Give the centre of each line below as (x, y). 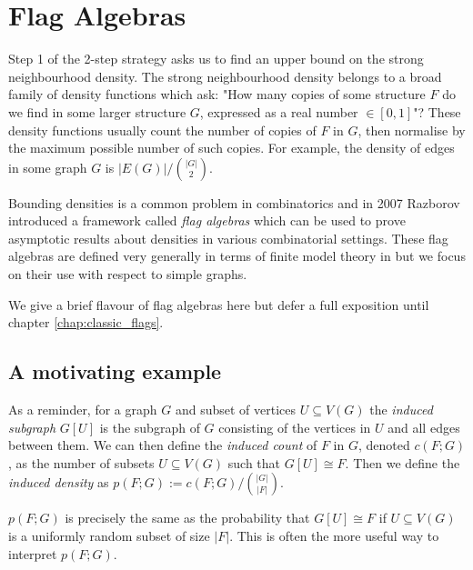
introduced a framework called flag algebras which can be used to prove (207, 220)
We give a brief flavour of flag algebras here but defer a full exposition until (219, 304)
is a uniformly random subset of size (109, 536)
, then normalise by (412, 130)
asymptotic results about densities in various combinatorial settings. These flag (228, 238)
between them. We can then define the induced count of (163, 445)
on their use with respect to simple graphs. (128, 274)
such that (254, 462)
